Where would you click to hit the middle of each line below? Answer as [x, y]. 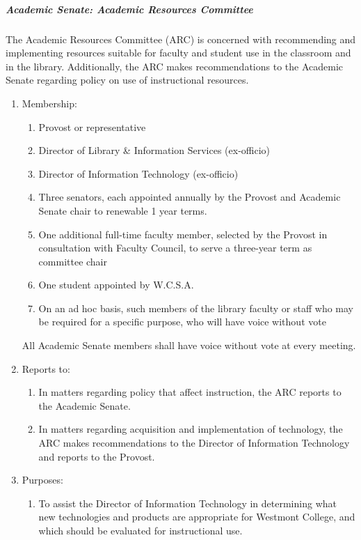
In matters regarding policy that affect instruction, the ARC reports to [190, 392]
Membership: [49, 103]
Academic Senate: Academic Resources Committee [129, 9]
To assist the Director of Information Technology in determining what [187, 503]
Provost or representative [92, 126]
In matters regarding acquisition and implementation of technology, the [191, 429]
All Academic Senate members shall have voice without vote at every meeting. [189, 345]
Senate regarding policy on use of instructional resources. [127, 80]
